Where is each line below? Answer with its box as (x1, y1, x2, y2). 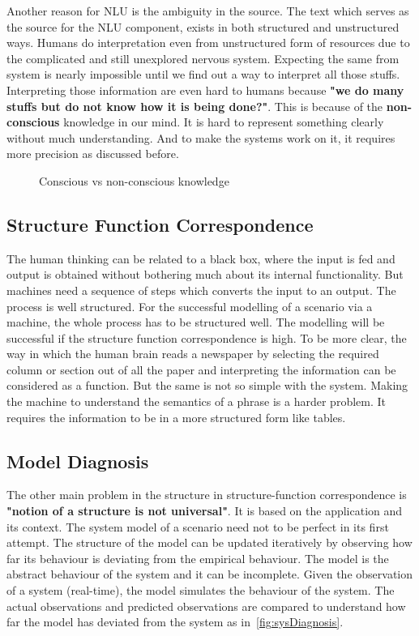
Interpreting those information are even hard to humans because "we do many (6, 81, 404, 98)
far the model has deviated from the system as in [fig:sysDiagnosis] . (6, 613, 344, 630)
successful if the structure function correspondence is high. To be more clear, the (6, 329, 407, 346)
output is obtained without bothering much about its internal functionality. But (6, 266, 404, 283)
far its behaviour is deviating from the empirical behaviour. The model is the (6, 549, 389, 566)
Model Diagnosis (6, 448, 149, 473)
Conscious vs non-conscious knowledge (39, 172, 229, 189)
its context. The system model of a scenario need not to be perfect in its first (6, 518, 389, 535)
